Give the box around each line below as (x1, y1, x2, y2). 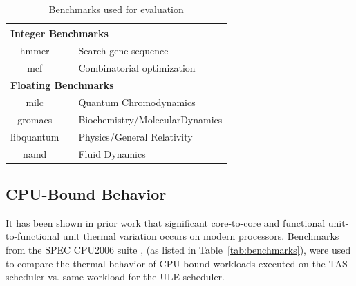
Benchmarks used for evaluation (48, 2, 184, 16)
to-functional (6, 229, 60, 243)
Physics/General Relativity (78, 129, 193, 143)
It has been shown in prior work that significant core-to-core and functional (6, 215, 326, 229)
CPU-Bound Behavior (6, 183, 167, 204)
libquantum (10, 129, 59, 143)
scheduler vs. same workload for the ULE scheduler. (6, 269, 225, 284)
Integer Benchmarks (10, 25, 109, 40)
